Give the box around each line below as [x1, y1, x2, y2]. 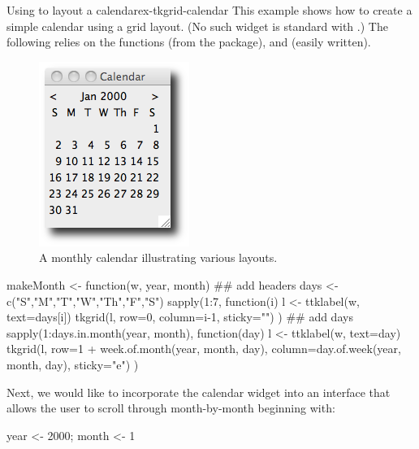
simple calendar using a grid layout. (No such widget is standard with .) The [6, 17, 388, 34]
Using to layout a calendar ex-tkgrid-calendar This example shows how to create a [6, 2, 413, 18]
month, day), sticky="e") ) [6, 355, 139, 373]
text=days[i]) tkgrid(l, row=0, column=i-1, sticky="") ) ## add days [6, 308, 353, 325]
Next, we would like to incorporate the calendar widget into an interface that [6, 383, 391, 400]
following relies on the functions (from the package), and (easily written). [6, 33, 371, 50]
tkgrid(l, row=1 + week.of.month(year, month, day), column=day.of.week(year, [6, 340, 401, 357]
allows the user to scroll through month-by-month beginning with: [6, 399, 335, 416]
